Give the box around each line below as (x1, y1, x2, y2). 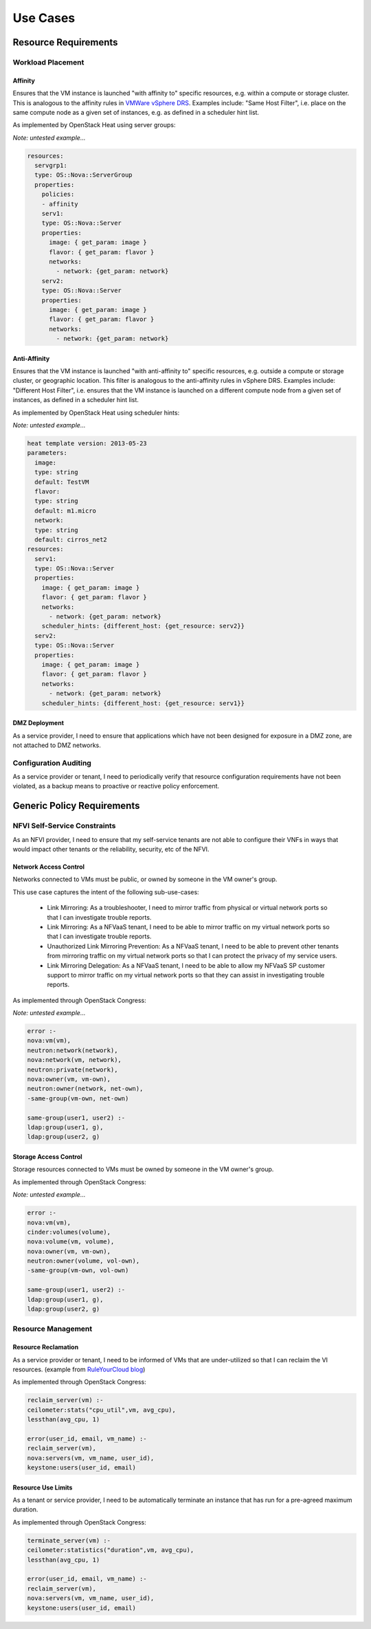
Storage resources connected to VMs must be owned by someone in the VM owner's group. (12, 1165, 274, 1173)
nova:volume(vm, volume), (27, 1238, 115, 1245)
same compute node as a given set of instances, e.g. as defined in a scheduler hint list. (12, 108, 260, 116)
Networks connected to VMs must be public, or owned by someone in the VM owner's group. (12, 875, 278, 883)
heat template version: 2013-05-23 (27, 440, 147, 447)
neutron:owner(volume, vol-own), (27, 1257, 140, 1265)
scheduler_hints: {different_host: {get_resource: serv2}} (41, 622, 245, 630)
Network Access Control (12, 863, 85, 871)
